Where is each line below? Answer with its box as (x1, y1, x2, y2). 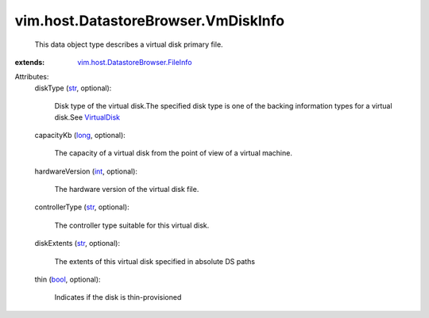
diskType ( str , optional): (34, 83, 112, 93)
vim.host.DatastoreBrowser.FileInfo (77, 57, 192, 67)
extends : (14, 57, 45, 67)
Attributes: (14, 72, 49, 82)
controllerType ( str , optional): (34, 202, 130, 212)
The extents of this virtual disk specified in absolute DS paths (54, 256, 256, 266)
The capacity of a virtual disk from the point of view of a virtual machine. (54, 148, 293, 158)
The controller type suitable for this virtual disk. (54, 220, 210, 230)
